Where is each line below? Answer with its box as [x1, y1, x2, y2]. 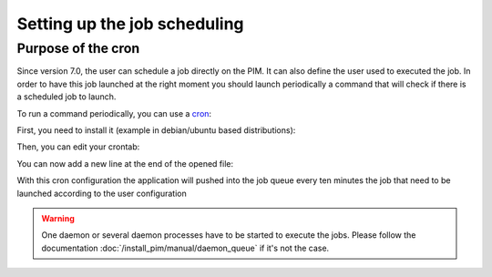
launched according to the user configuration [16, 188, 187, 199]
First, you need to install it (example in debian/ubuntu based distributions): [16, 124, 296, 136]
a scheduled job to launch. [16, 91, 117, 102]
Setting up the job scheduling [16, 14, 245, 34]
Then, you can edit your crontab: [16, 141, 140, 152]
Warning [41, 212, 75, 223]
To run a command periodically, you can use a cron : [16, 108, 212, 118]
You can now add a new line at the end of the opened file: [16, 158, 234, 169]
